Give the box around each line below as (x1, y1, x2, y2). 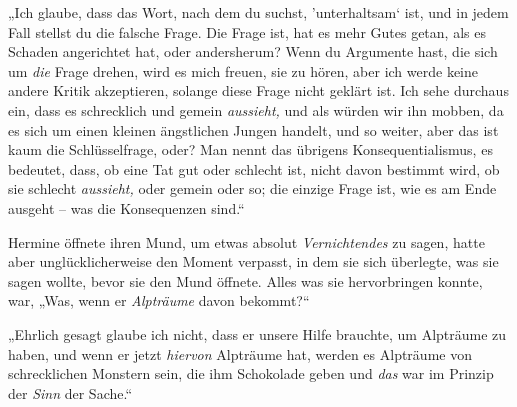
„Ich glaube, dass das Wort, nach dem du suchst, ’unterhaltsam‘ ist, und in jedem (8, 2, 509, 22)
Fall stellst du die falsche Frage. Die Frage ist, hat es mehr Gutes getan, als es (8, 21, 486, 42)
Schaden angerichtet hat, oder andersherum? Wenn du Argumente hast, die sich (8, 41, 498, 62)
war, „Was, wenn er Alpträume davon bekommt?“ (8, 290, 310, 311)
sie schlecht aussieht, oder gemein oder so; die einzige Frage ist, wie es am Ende (8, 178, 497, 199)
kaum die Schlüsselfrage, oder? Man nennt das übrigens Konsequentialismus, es (8, 139, 493, 160)
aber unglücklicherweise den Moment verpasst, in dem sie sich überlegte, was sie (8, 251, 499, 272)
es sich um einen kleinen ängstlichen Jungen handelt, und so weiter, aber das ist (8, 119, 499, 140)
